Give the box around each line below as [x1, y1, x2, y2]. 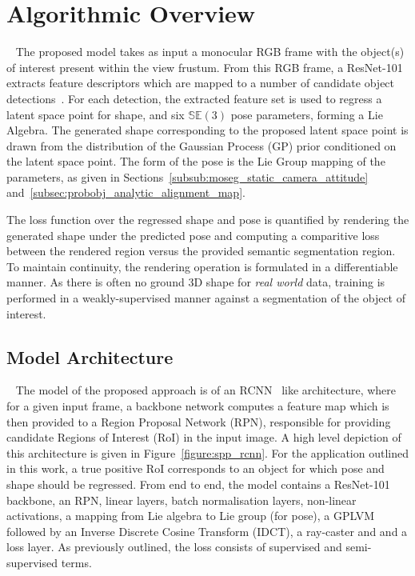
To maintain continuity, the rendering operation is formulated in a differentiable [6, 258, 398, 274]
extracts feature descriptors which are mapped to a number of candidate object [6, 74, 395, 91]
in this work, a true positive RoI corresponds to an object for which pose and [6, 460, 385, 477]
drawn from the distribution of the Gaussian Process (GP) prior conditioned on [6, 137, 397, 154]
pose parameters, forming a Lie [230, 106, 383, 122]
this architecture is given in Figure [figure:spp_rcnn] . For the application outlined [6, 444, 409, 461]
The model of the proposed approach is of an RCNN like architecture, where [15, 382, 397, 398]
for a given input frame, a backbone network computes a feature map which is [6, 398, 389, 414]
